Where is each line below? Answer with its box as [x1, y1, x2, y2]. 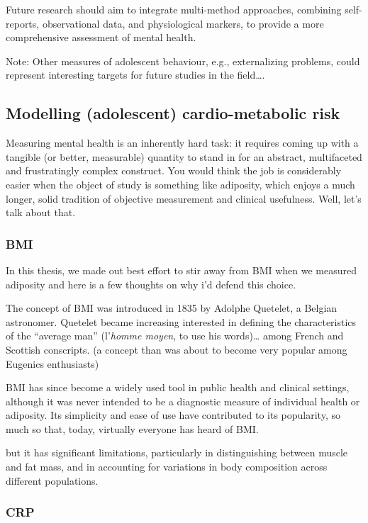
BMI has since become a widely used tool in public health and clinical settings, [6, 380, 350, 395]
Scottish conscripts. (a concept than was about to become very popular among [6, 342, 347, 356]
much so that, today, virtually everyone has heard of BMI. [6, 421, 259, 436]
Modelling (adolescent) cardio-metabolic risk [6, 102, 340, 124]
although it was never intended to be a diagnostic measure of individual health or [6, 393, 360, 408]
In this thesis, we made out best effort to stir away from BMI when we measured [6, 262, 357, 277]
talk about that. [6, 205, 76, 220]
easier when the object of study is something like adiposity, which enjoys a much [6, 176, 355, 191]
